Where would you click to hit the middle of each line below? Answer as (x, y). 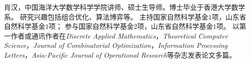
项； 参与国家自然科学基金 (91, 26)
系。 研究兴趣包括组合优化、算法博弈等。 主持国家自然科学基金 (106, 16)
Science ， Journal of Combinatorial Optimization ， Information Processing (116, 45)
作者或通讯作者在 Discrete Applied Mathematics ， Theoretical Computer (119, 35)
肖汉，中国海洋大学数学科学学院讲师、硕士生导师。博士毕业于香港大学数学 (125, 7)
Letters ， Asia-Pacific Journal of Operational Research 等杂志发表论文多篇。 (120, 54)
